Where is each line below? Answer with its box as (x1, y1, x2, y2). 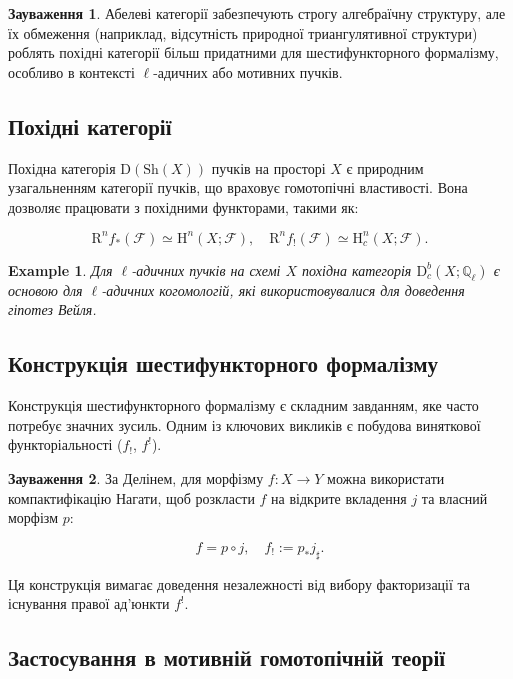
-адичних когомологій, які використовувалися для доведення (101, 279, 465, 300)
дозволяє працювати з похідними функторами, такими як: (8, 196, 359, 217)
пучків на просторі (211, 157, 326, 178)
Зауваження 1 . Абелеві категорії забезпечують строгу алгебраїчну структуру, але (8, 3, 506, 23)
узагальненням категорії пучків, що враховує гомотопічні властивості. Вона (8, 177, 468, 198)
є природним (346, 157, 424, 178)
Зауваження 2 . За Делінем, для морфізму (8, 468, 264, 489)
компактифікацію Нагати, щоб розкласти (8, 487, 255, 508)
